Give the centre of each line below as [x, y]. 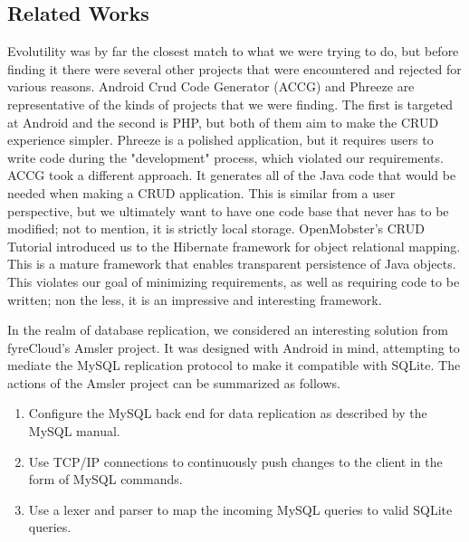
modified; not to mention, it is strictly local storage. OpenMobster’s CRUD [216, 228]
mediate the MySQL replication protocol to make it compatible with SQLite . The [234, 365]
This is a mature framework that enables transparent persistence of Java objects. [232, 264]
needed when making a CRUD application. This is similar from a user [201, 192]
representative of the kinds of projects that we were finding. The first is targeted [230, 104]
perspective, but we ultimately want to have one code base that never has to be [228, 210]
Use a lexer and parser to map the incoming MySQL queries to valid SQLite [240, 509]
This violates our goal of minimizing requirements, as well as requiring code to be [234, 281]
